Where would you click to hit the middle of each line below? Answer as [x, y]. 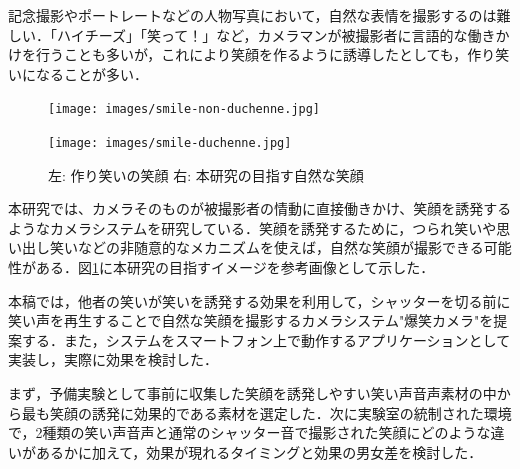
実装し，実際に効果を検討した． [113, 359]
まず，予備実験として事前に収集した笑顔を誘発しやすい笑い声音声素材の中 [252, 393]
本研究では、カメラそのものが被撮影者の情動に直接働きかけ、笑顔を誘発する [260, 208]
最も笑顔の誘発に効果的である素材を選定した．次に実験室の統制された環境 [266, 412]
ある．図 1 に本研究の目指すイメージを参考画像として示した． [235, 267]
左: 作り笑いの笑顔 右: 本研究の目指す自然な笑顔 [206, 174]
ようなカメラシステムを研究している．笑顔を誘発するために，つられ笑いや [252, 227]
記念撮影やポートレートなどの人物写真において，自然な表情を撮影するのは [252, 15]
